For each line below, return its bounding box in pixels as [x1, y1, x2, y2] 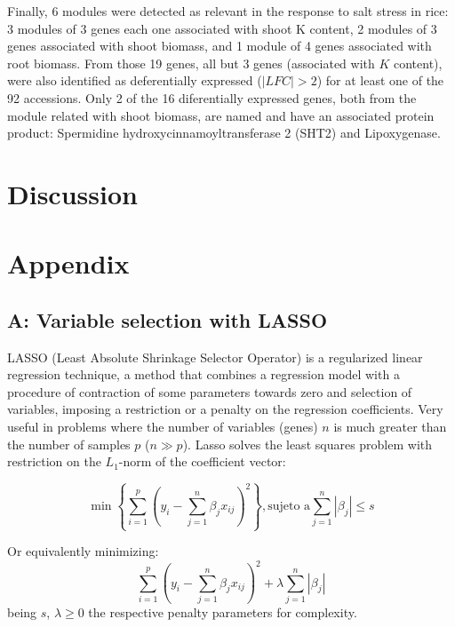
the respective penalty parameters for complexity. [88, 602, 357, 621]
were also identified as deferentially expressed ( [7, 71, 262, 90]
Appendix [7, 245, 130, 282]
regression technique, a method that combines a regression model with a [7, 365, 400, 384]
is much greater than [333, 417, 447, 436]
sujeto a [267, 499, 311, 512]
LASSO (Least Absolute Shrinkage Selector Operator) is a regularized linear [7, 347, 423, 366]
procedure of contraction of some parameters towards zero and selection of [7, 382, 412, 401]
